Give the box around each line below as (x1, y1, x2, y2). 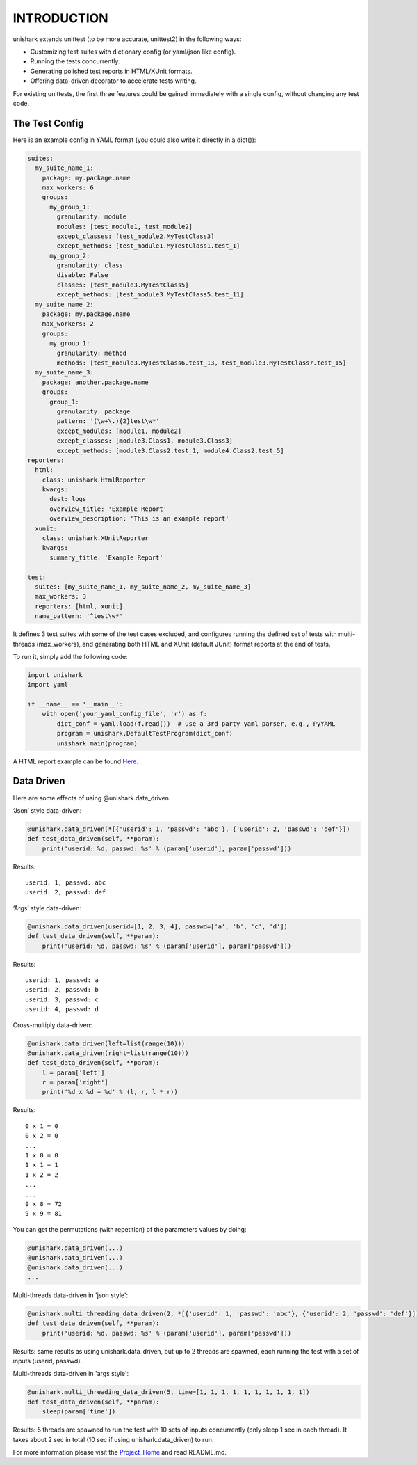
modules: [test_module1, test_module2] (56, 223, 193, 230)
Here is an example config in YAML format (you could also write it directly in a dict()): (13, 136, 256, 144)
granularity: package (56, 407, 131, 415)
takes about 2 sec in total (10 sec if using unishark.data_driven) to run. (13, 1435, 214, 1443)
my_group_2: (49, 251, 90, 260)
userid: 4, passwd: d (25, 1006, 99, 1013)
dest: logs (49, 495, 87, 503)
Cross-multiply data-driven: (13, 1020, 92, 1029)
